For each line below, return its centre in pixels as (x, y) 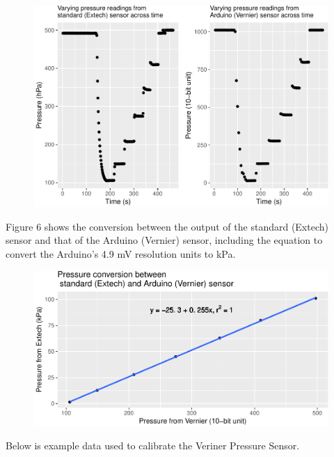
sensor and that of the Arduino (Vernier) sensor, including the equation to (164, 240)
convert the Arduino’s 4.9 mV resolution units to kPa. (121, 254)
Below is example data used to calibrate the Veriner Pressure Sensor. (153, 446)
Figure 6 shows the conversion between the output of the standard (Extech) (167, 226)
